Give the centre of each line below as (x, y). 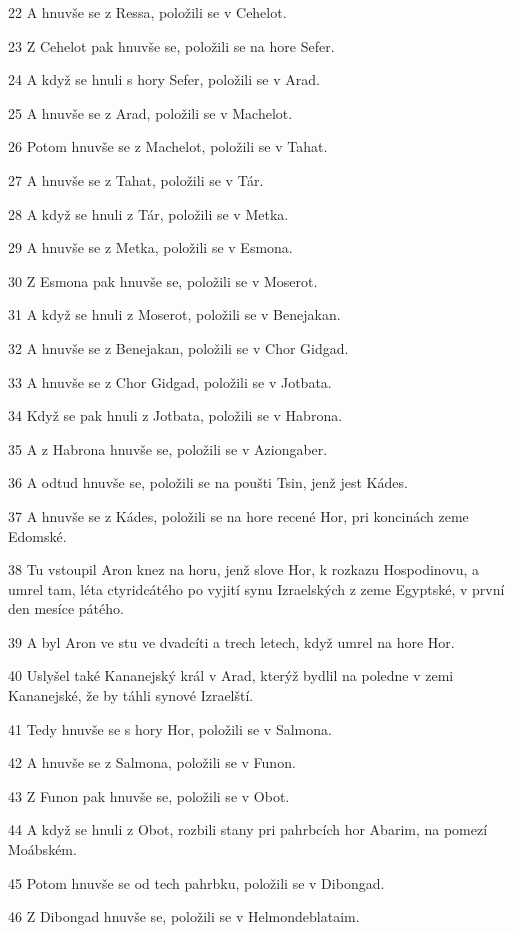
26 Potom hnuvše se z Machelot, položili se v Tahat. (168, 146)
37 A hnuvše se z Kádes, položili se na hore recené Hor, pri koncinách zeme (238, 515)
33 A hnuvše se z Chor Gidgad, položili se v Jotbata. (170, 381)
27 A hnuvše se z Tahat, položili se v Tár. (136, 179)
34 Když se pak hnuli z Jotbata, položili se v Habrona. (175, 415)
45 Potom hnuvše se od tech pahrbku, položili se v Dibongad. (196, 882)
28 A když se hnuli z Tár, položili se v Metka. (148, 213)
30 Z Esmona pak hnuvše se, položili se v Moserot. (163, 280)
